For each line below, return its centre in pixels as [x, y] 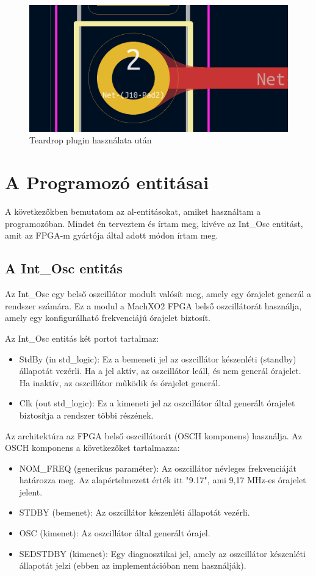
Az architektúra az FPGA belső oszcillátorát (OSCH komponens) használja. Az [154, 435]
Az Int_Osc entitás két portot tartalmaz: [82, 338]
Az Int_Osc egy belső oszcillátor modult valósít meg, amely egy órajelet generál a [158, 294]
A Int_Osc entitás [64, 268]
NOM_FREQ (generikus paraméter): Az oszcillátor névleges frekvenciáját [158, 468]
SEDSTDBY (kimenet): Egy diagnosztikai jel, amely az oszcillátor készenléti [162, 553]
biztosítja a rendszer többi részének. [86, 415]
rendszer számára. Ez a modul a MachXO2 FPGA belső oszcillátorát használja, [153, 305]
